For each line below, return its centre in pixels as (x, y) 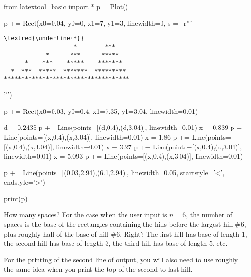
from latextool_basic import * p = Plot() (66, 6)
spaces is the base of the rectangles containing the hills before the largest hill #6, (125, 224)
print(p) (16, 198)
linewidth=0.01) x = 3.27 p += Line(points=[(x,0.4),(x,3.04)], (149, 146)
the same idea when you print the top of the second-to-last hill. (98, 269)
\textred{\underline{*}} (44, 39)
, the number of (209, 214)
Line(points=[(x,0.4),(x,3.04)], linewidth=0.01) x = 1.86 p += (97, 137)
